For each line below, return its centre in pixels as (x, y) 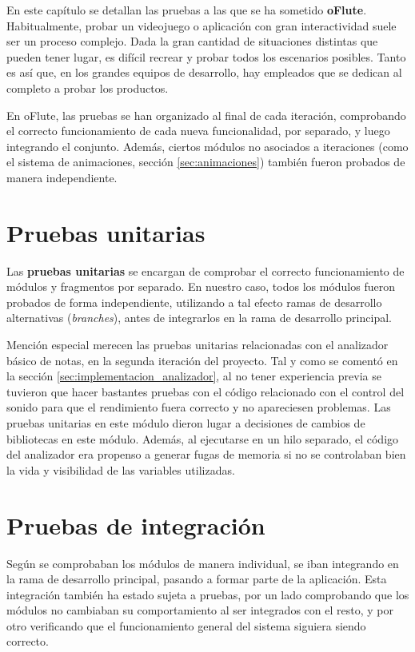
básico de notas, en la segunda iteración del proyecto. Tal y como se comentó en (202, 360)
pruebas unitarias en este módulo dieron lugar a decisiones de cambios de (186, 423)
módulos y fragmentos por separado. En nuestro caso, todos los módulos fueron (201, 286)
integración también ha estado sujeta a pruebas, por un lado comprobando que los (208, 594)
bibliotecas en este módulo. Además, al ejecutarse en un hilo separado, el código (203, 438)
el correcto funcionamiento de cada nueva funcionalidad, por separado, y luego (198, 131)
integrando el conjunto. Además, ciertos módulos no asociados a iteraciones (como (207, 146)
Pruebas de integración (136, 525)
